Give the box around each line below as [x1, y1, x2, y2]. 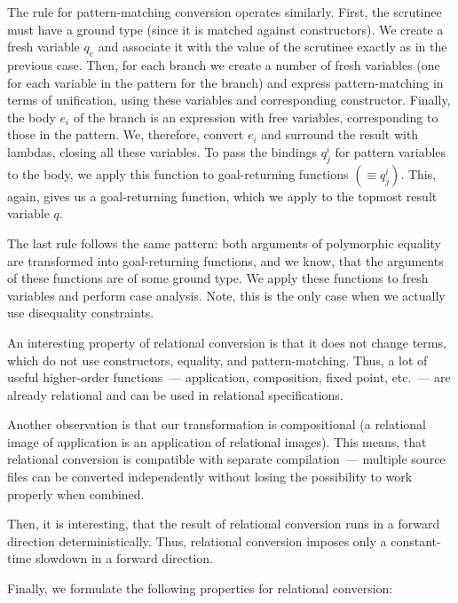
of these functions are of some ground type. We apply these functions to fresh [7, 269, 429, 287]
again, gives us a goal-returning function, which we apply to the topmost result [7, 186, 438, 205]
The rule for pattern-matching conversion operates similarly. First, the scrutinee [7, 3, 442, 20]
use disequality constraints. [7, 303, 154, 322]
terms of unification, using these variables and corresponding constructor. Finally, [7, 90, 451, 109]
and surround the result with [261, 125, 419, 144]
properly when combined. [7, 484, 145, 503]
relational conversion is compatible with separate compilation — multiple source [7, 450, 446, 468]
